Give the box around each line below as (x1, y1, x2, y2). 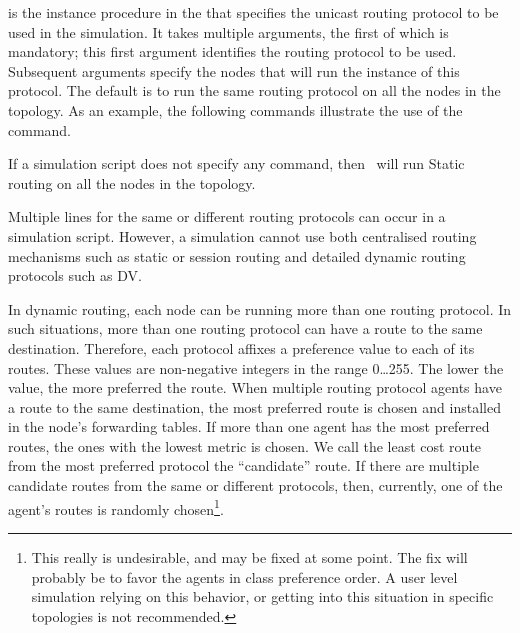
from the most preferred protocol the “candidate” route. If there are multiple (8, 455, 479, 476)
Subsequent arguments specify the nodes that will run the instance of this (8, 60, 460, 81)
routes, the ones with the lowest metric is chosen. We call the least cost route (8, 435, 482, 456)
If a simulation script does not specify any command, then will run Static (8, 153, 465, 174)
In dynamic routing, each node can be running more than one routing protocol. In (8, 298, 512, 319)
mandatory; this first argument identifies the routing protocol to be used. (8, 41, 457, 62)
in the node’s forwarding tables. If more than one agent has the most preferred (8, 416, 490, 437)
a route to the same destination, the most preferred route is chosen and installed (8, 396, 501, 417)
